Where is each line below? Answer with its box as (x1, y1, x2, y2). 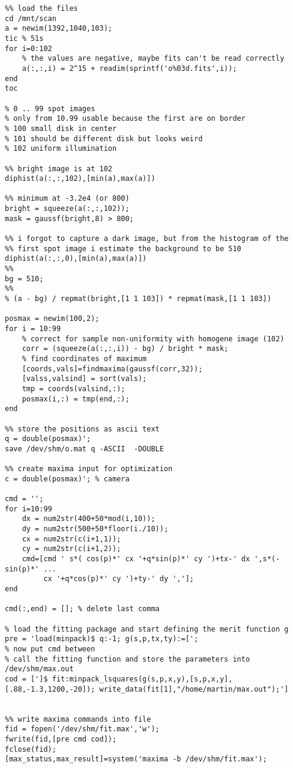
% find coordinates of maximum (22, 354, 147, 363)
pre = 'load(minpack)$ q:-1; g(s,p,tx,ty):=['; (5, 635, 199, 644)
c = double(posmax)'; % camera (5, 474, 130, 483)
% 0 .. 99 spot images (5, 104, 95, 113)
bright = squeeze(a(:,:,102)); (5, 204, 130, 213)
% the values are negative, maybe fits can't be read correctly (22, 54, 285, 63)
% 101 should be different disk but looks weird (5, 134, 203, 143)
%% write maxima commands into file (5, 715, 151, 724)
